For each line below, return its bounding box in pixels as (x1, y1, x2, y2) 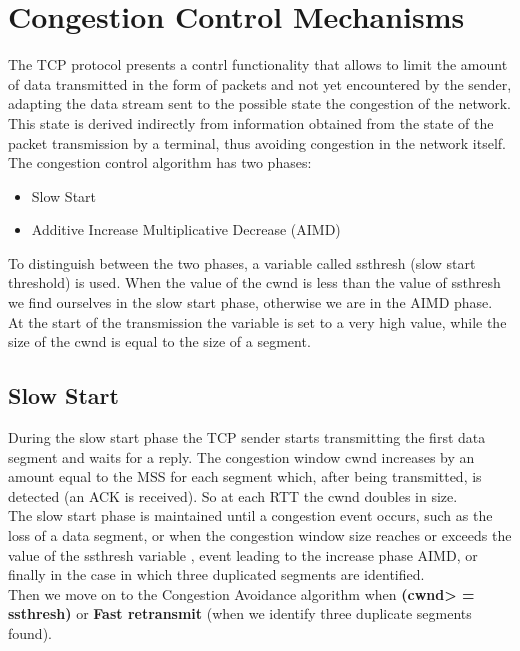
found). (8, 622, 52, 643)
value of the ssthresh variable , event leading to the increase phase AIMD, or (8, 544, 478, 565)
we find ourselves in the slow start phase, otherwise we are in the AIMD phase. (8, 292, 493, 313)
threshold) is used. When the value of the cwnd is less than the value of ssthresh (8, 272, 501, 293)
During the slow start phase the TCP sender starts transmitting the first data (8, 427, 486, 448)
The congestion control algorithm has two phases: (8, 152, 312, 173)
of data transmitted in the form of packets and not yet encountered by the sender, (8, 73, 512, 94)
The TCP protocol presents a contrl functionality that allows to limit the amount (8, 54, 508, 75)
